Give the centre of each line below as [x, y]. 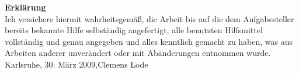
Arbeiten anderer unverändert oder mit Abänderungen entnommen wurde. [138, 53]
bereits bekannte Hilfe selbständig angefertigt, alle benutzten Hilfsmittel [134, 30]
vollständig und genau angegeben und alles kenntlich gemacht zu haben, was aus [149, 41]
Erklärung [25, 7]
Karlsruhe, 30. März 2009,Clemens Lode [77, 64]
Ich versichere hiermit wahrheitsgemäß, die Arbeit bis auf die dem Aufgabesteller [149, 18]
